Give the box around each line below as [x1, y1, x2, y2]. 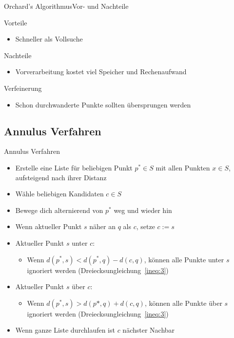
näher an [89, 221, 116, 232]
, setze [136, 221, 155, 232]
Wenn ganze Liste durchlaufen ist [15, 325, 115, 335]
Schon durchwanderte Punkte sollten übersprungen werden [15, 99, 191, 109]
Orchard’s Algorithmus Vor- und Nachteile [4, 1, 129, 11]
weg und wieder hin [114, 205, 172, 215]
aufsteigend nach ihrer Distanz [15, 172, 107, 182]
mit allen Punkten [156, 162, 210, 172]
